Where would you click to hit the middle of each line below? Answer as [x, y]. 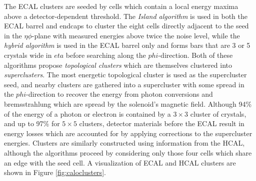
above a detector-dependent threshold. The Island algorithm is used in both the [126, 16]
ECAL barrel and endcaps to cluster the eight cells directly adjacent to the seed [126, 26]
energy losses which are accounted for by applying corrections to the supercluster [128, 133]
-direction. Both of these [195, 55]
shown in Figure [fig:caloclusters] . [55, 172]
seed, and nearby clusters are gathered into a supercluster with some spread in [124, 84]
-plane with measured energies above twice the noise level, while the [136, 35]
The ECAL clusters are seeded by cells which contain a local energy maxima [121, 6]
